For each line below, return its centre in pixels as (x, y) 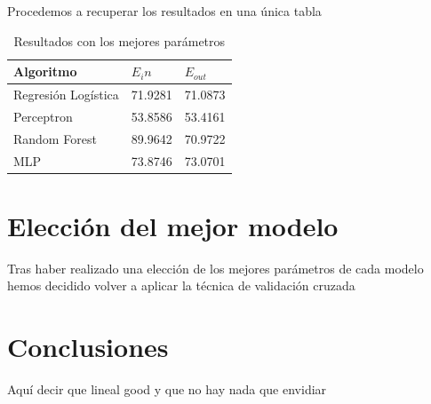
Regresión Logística (66, 95)
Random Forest (55, 138)
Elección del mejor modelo (173, 225)
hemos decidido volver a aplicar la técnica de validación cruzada (181, 285)
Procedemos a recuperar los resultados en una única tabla (164, 11)
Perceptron (43, 116)
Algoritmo (45, 71)
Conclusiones (88, 347)
